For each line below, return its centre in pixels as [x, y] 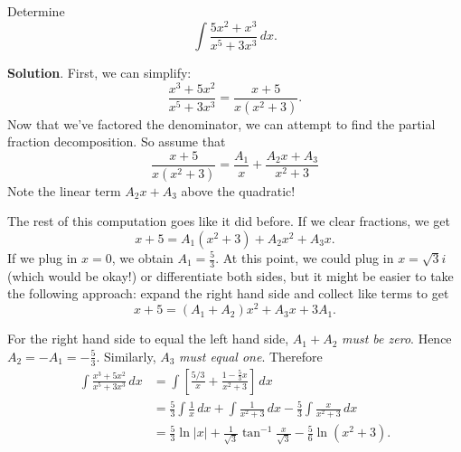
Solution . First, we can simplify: [99, 73]
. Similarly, [126, 356]
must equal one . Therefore [251, 356]
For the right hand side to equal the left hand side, [148, 339]
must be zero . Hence [397, 339]
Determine [36, 11]
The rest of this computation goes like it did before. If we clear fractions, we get [229, 221]
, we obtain [142, 258]
